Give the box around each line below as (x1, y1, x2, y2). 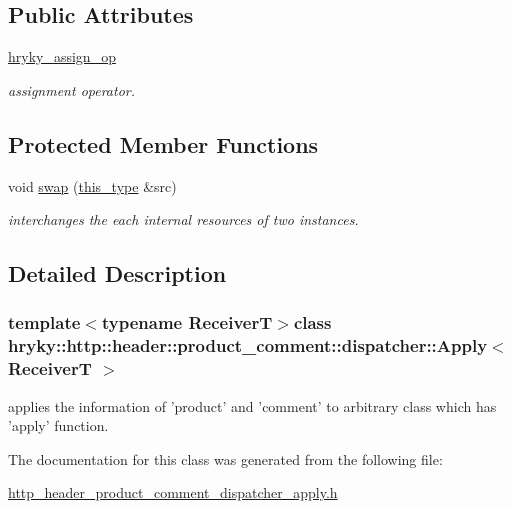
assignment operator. (8, 79, 136, 100)
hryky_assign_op (8, 46, 116, 67)
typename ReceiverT (101, 310, 273, 335)
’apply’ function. (8, 415, 109, 436)
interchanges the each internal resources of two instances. (8, 209, 359, 230)
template (8, 310, 81, 335)
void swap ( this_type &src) (8, 175, 177, 196)
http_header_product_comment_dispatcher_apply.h (8, 482, 338, 503)
